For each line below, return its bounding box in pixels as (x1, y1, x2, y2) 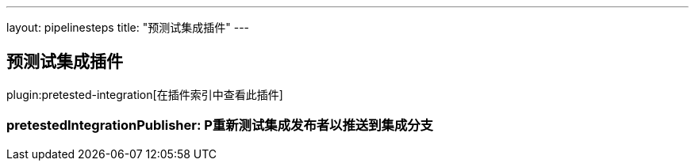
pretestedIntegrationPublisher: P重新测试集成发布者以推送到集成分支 (6, 117, 433, 134)
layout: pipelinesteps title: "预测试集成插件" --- (6, 21, 250, 34)
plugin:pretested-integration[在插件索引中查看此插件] (6, 87, 283, 101)
